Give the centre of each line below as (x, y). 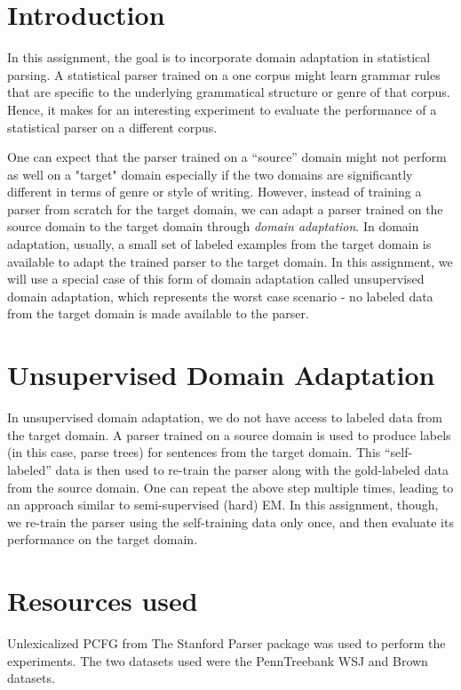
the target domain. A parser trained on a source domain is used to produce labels (229, 434)
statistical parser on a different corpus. (112, 127)
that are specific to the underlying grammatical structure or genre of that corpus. (229, 92)
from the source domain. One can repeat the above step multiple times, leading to (230, 487)
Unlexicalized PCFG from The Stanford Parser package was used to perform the (227, 643)
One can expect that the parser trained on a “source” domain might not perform (227, 157)
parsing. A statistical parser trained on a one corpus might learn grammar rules (224, 74)
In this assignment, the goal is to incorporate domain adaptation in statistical (219, 57)
